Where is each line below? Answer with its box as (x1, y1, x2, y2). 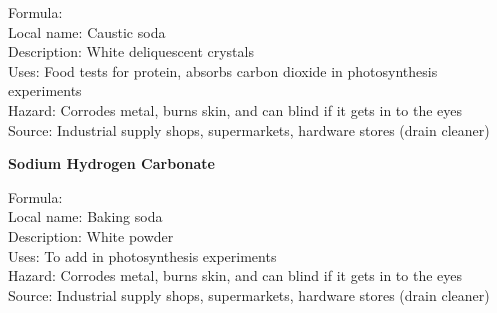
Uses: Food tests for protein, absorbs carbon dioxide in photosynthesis (8, 60, 438, 81)
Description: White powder (8, 225, 174, 246)
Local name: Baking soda (8, 206, 163, 227)
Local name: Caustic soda (8, 21, 166, 42)
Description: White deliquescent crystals (8, 41, 254, 62)
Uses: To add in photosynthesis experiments (8, 245, 277, 266)
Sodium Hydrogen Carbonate (8, 153, 215, 174)
